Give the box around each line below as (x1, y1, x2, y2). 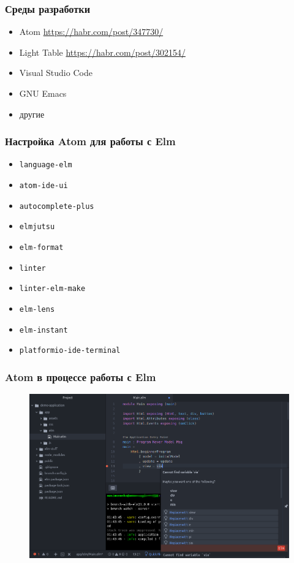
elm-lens (19, 305, 55, 314)
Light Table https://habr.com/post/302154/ (19, 45, 186, 58)
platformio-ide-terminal (19, 346, 121, 355)
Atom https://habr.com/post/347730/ (19, 25, 164, 38)
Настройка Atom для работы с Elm (5, 134, 176, 149)
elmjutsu (19, 222, 55, 232)
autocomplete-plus (19, 202, 94, 211)
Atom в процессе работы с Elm (5, 369, 156, 384)
